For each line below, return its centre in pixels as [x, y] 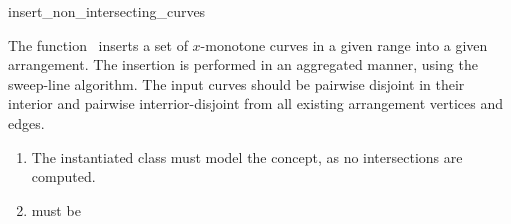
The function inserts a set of [98, 44]
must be [56, 209]
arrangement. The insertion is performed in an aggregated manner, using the [243, 64]
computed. [63, 176]
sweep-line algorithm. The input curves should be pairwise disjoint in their [236, 83]
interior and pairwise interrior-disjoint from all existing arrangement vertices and [256, 103]
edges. [26, 122]
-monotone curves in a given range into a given [344, 44]
